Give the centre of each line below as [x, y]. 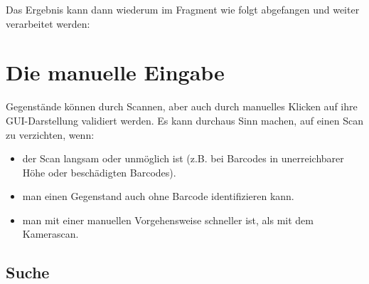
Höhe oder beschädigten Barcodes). [99, 172]
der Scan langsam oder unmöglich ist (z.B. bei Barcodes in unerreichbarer [183, 158]
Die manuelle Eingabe [115, 72]
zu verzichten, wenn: [50, 134]
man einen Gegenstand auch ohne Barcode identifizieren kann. [158, 196]
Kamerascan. [50, 234]
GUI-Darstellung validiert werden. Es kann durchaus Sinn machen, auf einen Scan [184, 120]
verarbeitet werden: [48, 23]
